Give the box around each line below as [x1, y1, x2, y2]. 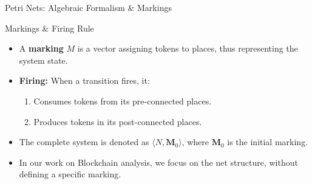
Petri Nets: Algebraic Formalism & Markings [5, 1, 172, 13]
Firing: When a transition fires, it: [19, 74, 150, 87]
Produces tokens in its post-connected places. [33, 115, 202, 128]
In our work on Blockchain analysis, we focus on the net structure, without [19, 155, 298, 168]
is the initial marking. [227, 135, 308, 148]
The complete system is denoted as [19, 135, 149, 148]
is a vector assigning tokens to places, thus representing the [77, 42, 298, 55]
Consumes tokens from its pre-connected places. [33, 94, 212, 107]
